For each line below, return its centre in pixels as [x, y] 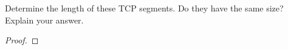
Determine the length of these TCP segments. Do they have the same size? [144, 8]
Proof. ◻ [22, 40]
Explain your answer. [44, 20]
